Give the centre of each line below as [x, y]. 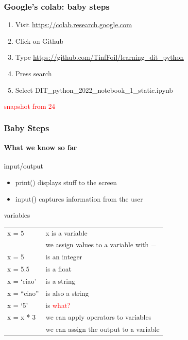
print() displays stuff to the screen [66, 182]
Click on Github [39, 41]
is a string [60, 280]
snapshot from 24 [30, 106]
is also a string [67, 293]
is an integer [64, 257]
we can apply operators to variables [98, 317]
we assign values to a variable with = [101, 245]
